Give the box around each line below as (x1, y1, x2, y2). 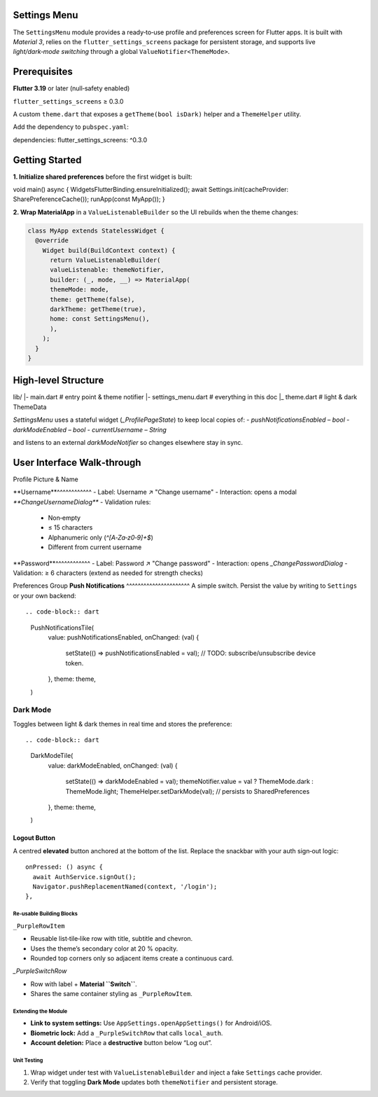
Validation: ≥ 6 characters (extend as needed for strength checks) (13, 569, 203, 577)
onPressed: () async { (25, 863, 104, 871)
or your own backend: (13, 591, 76, 600)
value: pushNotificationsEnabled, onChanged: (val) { (48, 633, 199, 641)
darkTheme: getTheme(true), (50, 305, 146, 313)
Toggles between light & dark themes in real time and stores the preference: (13, 719, 232, 728)
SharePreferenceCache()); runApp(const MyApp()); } (13, 195, 166, 203)
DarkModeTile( (30, 752, 73, 760)
